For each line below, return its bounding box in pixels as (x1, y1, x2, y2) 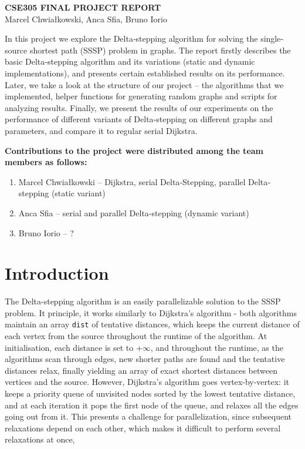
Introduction (5, 261, 109, 285)
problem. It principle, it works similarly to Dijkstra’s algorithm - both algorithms (5, 306, 297, 319)
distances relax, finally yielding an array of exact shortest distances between (5, 364, 277, 376)
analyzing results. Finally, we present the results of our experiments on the (5, 101, 273, 113)
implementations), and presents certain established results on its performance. (5, 66, 285, 79)
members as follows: (5, 156, 87, 168)
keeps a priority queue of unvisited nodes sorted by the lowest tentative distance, (5, 387, 296, 400)
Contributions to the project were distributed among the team (5, 144, 263, 156)
